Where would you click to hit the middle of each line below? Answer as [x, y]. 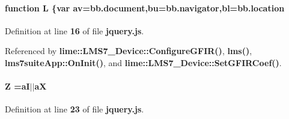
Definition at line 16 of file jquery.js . [75, 30]
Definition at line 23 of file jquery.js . [75, 109]
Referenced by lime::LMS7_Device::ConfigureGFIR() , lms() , [129, 51]
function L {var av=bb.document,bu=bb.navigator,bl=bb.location [145, 8]
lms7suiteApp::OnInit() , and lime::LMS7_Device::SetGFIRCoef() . [143, 62]
